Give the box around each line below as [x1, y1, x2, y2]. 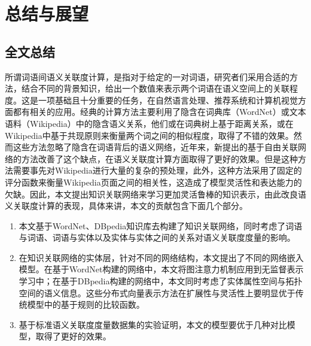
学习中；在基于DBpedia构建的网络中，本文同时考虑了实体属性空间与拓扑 [19, 275, 303, 287]
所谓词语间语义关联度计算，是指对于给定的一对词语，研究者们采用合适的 [5, 70, 289, 83]
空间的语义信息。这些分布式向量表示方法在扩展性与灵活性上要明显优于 [19, 286, 295, 299]
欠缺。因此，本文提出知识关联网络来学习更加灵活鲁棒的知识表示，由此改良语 [5, 187, 306, 200]
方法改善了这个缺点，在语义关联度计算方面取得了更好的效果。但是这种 [21, 152, 298, 165]
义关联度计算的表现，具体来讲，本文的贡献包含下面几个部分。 [5, 199, 248, 212]
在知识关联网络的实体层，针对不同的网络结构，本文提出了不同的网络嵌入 [19, 251, 304, 263]
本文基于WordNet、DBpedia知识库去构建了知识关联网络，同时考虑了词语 [19, 219, 303, 232]
